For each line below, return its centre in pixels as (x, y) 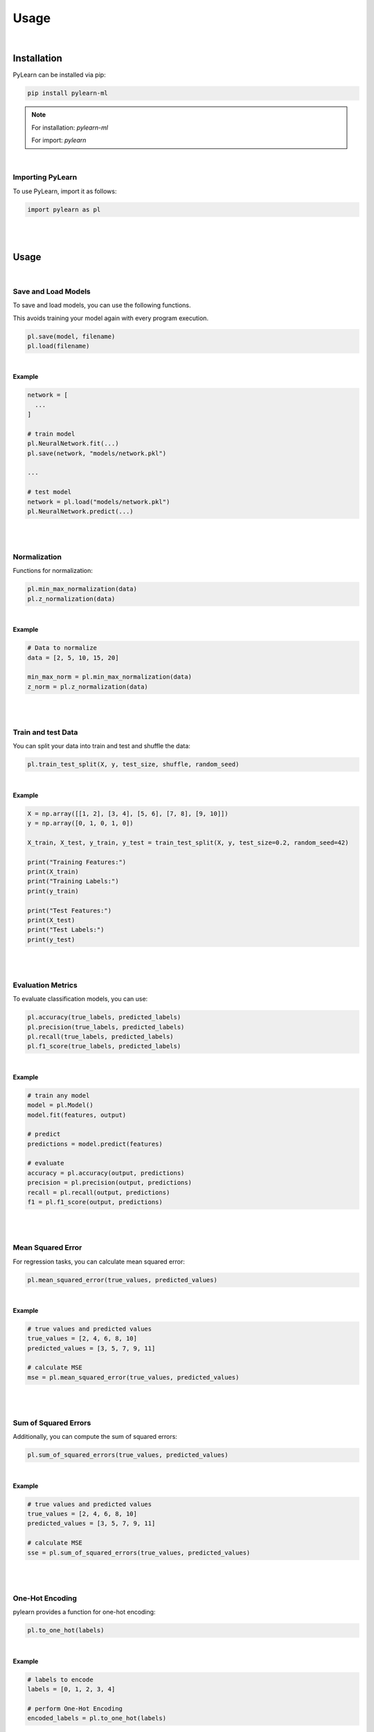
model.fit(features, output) (77, 1115)
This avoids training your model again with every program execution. (111, 318)
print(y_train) (53, 891)
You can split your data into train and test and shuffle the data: (101, 746)
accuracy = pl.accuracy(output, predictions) (106, 1173)
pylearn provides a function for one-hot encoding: (84, 1612)
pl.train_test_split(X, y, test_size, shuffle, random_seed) (133, 765)
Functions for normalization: (53, 571)
